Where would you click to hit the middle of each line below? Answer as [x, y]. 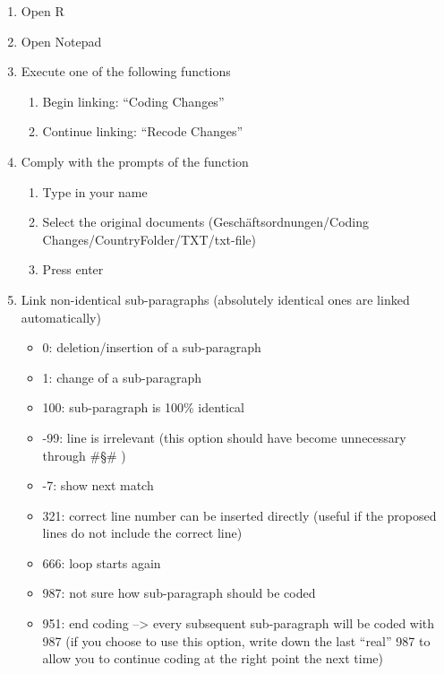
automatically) [61, 317]
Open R [43, 11]
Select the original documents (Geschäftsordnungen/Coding [206, 222]
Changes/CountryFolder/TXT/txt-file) [149, 239]
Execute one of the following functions [126, 71]
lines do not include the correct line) [142, 533]
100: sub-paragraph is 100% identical [144, 407]
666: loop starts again [102, 562]
